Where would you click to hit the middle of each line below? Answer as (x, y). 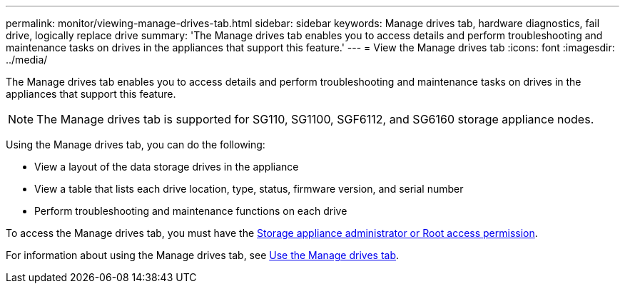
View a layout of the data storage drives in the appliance (167, 167)
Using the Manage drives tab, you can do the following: (136, 144)
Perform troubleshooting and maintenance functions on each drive (191, 211)
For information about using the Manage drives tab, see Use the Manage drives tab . (203, 255)
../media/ (27, 60)
